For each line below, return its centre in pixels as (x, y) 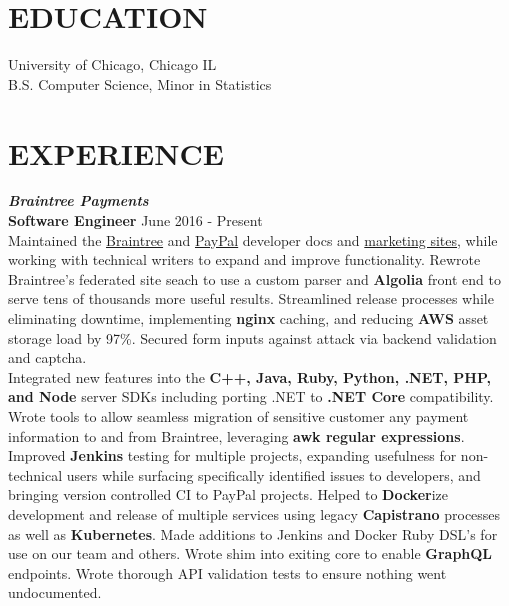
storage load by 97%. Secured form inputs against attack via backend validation (252, 337)
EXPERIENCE (116, 152)
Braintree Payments (78, 200)
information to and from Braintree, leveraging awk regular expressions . (236, 435)
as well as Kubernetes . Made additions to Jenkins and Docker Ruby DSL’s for (253, 533)
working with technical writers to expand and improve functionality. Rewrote (244, 259)
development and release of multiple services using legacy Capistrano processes (254, 513)
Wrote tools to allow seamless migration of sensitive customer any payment (238, 415)
